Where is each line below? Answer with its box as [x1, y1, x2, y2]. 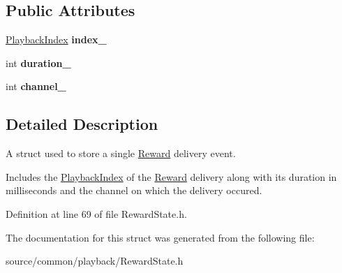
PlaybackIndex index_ [6, 32, 107, 47]
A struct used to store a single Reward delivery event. [6, 146, 236, 161]
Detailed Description [6, 113, 158, 135]
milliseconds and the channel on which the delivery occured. [6, 183, 262, 198]
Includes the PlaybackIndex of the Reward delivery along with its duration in [6, 169, 337, 184]
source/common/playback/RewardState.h [6, 253, 184, 268]
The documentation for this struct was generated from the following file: [6, 230, 315, 244]
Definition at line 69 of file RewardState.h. [6, 206, 187, 221]
